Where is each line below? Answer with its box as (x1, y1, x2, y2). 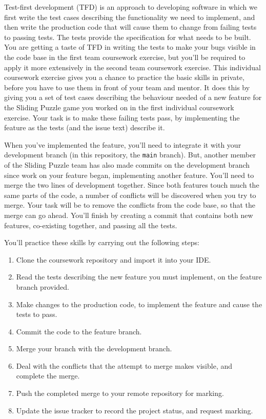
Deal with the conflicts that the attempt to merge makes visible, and (16, 360, 232, 371)
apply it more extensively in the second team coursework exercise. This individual (4, 62, 261, 72)
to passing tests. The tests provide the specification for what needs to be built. (4, 31, 251, 42)
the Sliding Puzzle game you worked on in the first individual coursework (4, 102, 234, 112)
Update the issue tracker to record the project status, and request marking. (16, 405, 253, 415)
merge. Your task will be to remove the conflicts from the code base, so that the (4, 199, 256, 210)
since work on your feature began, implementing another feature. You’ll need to (4, 169, 254, 180)
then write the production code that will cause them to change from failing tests (4, 22, 257, 32)
